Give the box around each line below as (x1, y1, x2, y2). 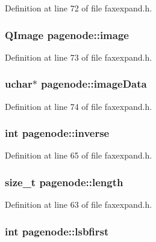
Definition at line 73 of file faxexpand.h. (5, 50, 152, 63)
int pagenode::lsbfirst (5, 223, 109, 238)
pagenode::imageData (41, 76, 147, 91)
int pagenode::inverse (5, 126, 110, 141)
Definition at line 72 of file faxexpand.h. (5, 2, 152, 14)
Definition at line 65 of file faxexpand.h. (5, 149, 152, 162)
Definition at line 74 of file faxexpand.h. (5, 100, 152, 112)
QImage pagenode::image (5, 27, 129, 42)
